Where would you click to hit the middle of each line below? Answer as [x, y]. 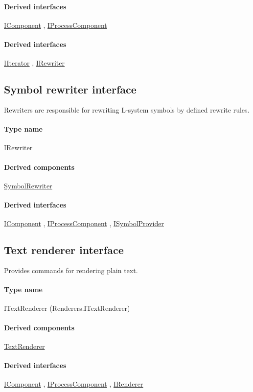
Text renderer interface [64, 250]
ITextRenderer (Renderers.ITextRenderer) [67, 308]
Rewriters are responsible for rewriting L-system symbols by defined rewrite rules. [127, 109]
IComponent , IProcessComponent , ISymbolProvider [84, 223]
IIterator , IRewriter [34, 63]
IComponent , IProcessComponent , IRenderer [74, 384]
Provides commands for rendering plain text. [71, 270]
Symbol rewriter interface [70, 89]
